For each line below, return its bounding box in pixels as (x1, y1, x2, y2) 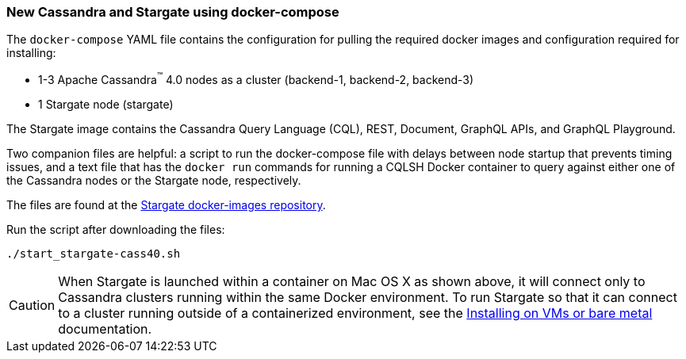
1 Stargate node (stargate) (38, 97, 174, 112)
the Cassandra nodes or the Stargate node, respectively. (6, 174, 301, 188)
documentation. (58, 321, 152, 338)
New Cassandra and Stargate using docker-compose (6, 4, 339, 20)
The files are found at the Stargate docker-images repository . (6, 198, 326, 212)
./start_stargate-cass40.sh (6, 247, 181, 261)
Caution (9, 297, 56, 314)
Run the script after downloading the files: (6, 223, 225, 237)
